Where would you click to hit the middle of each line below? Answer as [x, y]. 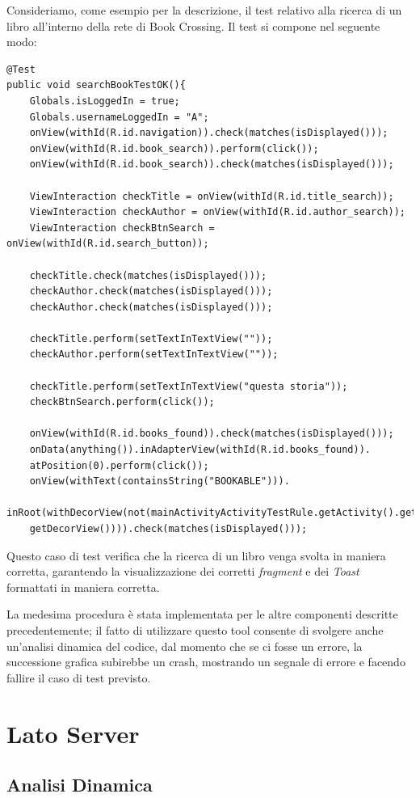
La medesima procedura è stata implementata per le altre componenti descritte [202, 614]
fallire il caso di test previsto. [79, 677]
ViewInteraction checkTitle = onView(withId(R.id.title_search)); [212, 196]
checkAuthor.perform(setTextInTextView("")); [154, 355]
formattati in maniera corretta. [83, 587]
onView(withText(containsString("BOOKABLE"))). [160, 481]
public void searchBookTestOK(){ [96, 85]
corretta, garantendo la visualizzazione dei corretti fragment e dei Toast [183, 571]
